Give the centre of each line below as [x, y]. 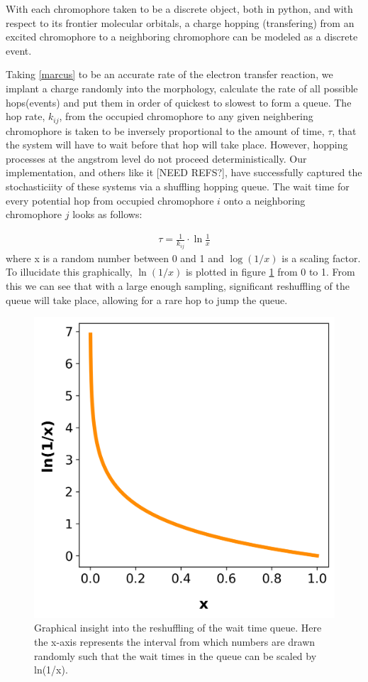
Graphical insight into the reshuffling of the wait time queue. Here [178, 628]
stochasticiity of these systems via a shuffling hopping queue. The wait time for [178, 186]
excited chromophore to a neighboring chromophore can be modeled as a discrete [182, 37]
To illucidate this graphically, [69, 272]
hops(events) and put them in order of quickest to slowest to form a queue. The [179, 102]
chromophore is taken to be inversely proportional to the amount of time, [165, 130]
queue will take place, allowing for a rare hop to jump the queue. [147, 299]
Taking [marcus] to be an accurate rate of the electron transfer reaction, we [169, 74]
